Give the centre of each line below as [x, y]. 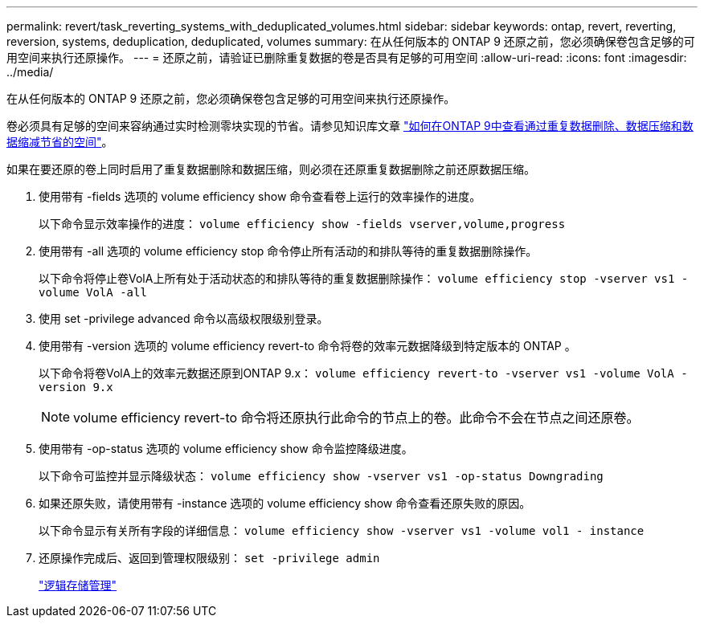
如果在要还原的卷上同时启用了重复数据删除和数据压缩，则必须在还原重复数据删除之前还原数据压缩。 [271, 169]
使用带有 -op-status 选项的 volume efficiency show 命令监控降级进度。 [226, 449]
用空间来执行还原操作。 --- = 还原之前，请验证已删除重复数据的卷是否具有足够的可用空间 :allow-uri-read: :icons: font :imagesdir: [347, 57]
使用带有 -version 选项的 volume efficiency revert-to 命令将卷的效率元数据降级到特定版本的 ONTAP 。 [307, 346]
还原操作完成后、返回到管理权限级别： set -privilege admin [209, 558]
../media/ [30, 72]
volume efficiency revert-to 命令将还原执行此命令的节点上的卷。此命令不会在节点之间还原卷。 [356, 418]
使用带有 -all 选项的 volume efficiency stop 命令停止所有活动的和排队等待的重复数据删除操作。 [288, 251]
